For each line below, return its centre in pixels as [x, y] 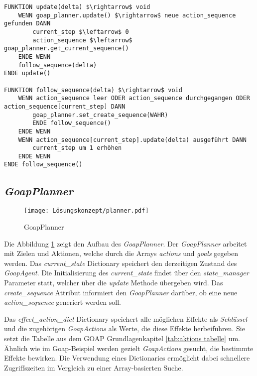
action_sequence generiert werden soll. [63, 302]
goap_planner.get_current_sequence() [66, 49]
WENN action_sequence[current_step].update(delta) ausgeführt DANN [132, 140]
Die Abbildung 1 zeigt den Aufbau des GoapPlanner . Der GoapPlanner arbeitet [126, 243]
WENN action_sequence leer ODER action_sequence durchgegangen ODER [134, 98]
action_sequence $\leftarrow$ [82, 40]
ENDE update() [27, 73]
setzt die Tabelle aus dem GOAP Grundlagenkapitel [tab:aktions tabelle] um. [122, 338]
